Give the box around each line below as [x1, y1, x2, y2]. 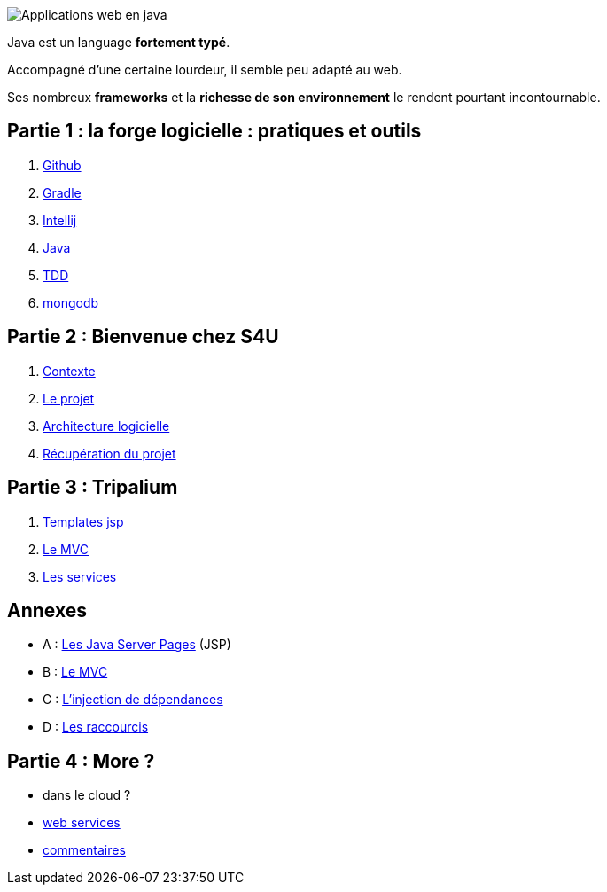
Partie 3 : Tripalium [7, 476, 178, 499]
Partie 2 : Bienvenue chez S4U [7, 325, 279, 348]
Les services [43, 568, 117, 584]
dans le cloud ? [43, 787, 131, 803]
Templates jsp [43, 513, 124, 529]
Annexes [7, 599, 87, 622]
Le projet [43, 390, 95, 406]
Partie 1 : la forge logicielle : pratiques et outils [7, 120, 422, 143]
